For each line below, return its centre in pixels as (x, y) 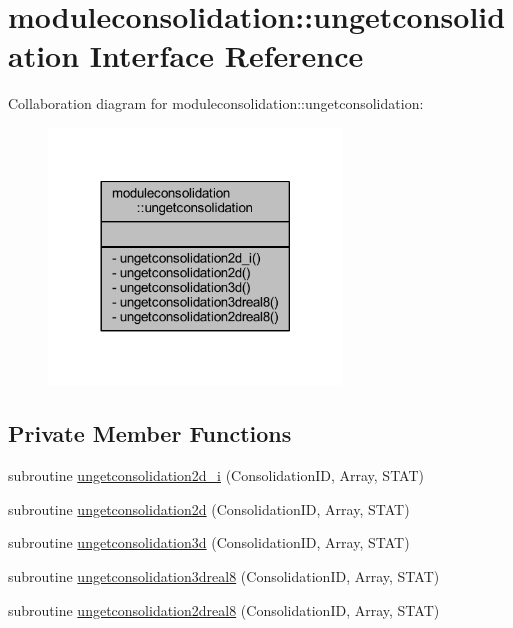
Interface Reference (226, 55)
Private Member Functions (150, 433)
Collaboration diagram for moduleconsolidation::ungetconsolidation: (216, 103)
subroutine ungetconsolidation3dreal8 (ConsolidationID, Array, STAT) (224, 576)
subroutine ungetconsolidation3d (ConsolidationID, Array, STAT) (209, 542)
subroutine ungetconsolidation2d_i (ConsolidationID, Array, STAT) (216, 475)
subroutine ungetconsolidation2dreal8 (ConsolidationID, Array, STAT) (224, 609)
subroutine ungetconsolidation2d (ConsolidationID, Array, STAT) (209, 508)
